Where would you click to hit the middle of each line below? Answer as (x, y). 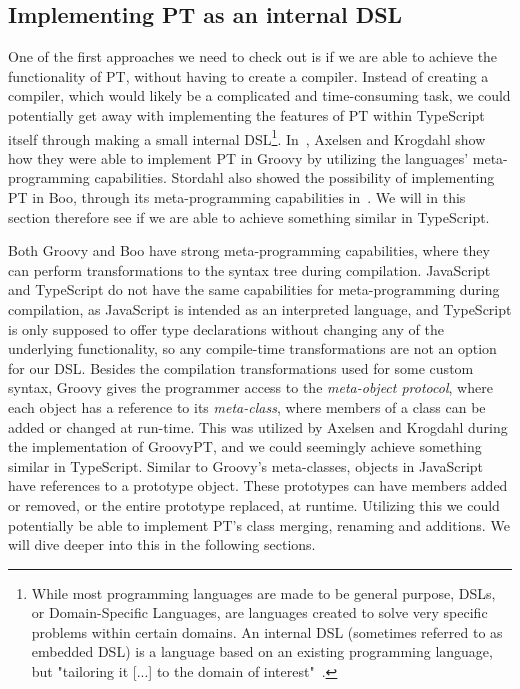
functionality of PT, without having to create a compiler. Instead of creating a (248, 75)
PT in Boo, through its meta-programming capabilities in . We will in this (237, 197)
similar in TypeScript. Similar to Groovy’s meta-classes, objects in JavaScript (246, 465)
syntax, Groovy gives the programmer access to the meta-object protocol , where (250, 387)
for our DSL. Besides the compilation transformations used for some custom (241, 367)
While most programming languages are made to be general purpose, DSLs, (263, 592)
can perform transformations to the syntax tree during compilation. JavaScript (249, 269)
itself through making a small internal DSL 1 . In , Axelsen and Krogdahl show (247, 137)
